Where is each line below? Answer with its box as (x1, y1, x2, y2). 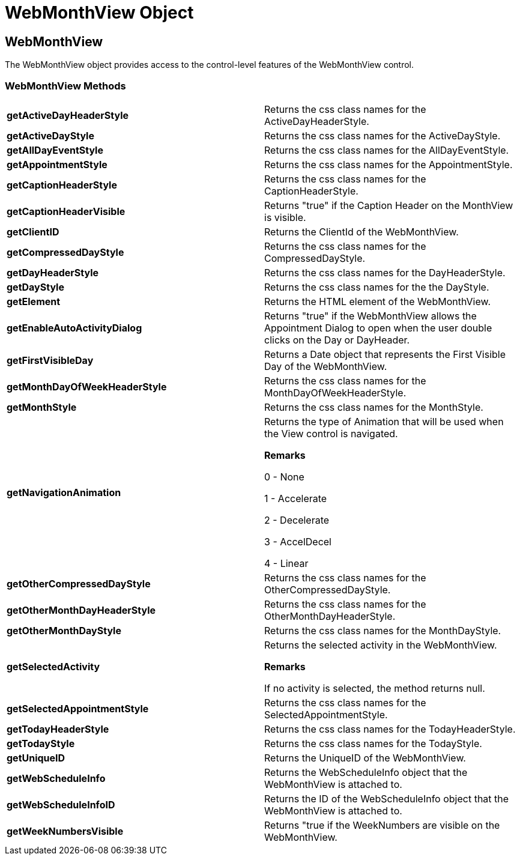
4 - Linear (264, 557, 309, 569)
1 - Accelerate (264, 492, 327, 504)
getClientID (7, 225, 59, 238)
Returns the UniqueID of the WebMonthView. (264, 751, 466, 764)
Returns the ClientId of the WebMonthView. (264, 225, 459, 238)
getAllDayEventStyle (7, 144, 103, 156)
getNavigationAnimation (7, 486, 121, 498)
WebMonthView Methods (5, 79, 126, 92)
